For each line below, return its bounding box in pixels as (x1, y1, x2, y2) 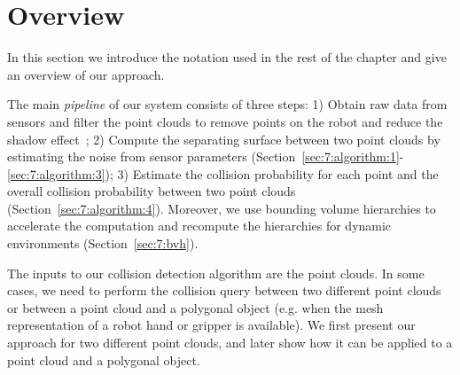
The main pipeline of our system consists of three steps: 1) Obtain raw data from (7, 95, 448, 113)
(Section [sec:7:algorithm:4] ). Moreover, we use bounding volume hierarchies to (7, 199, 436, 217)
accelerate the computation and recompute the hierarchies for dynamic (7, 216, 392, 235)
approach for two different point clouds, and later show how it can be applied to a (7, 333, 453, 352)
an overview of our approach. (7, 65, 165, 83)
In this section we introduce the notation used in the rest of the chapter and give (7, 48, 447, 66)
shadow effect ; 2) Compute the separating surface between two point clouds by (7, 129, 441, 148)
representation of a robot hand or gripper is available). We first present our (7, 316, 416, 334)
